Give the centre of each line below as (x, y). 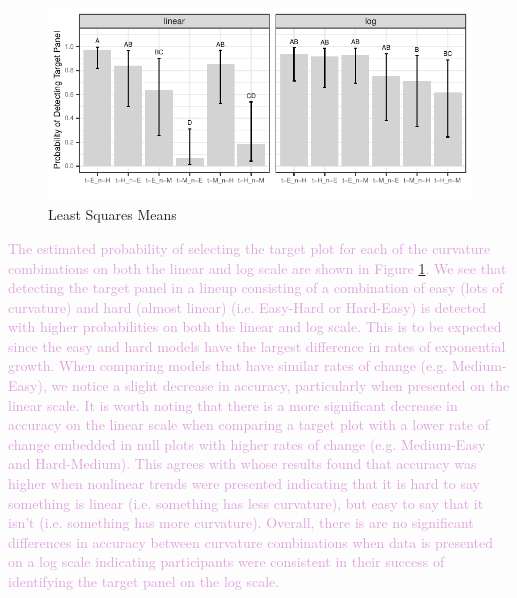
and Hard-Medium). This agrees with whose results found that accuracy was (242, 463)
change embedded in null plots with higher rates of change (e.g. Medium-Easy (247, 443)
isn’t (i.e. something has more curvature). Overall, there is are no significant (241, 522)
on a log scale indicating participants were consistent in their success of (226, 561)
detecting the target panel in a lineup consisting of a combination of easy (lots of (256, 287)
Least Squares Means (112, 214)
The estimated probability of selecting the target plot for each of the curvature (249, 247)
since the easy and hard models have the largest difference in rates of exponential (257, 345)
